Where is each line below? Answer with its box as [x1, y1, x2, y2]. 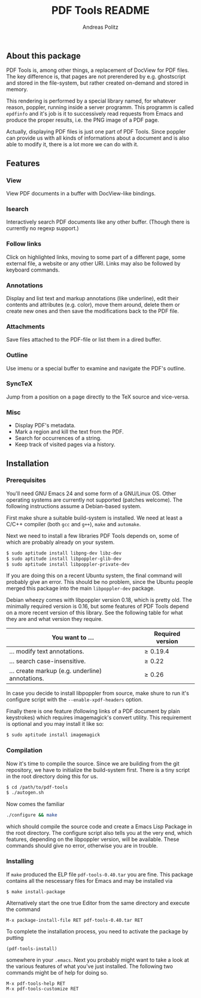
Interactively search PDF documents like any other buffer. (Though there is [6, 218, 190, 225]
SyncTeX [6, 379, 33, 388]
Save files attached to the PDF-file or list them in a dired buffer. [6, 336, 162, 343]
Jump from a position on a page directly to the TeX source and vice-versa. [6, 393, 190, 400]
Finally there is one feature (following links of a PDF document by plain [6, 708, 181, 715]
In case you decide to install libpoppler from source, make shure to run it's [6, 690, 190, 697]
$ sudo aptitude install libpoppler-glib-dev [6, 556, 121, 562]
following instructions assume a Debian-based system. [6, 502, 142, 509]
